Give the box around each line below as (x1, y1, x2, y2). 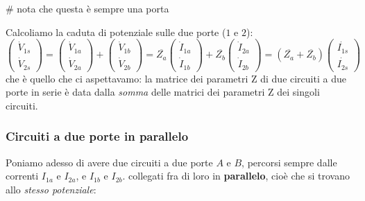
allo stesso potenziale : (6, 182, 96, 196)
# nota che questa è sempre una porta (6, 1, 169, 15)
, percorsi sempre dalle (241, 155, 337, 169)
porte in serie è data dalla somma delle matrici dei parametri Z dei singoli (6, 85, 320, 99)
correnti (6, 168, 39, 183)
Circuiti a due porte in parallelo (6, 128, 189, 145)
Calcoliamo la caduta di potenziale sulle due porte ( (6, 24, 226, 39)
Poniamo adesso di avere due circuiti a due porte (6, 155, 213, 169)
